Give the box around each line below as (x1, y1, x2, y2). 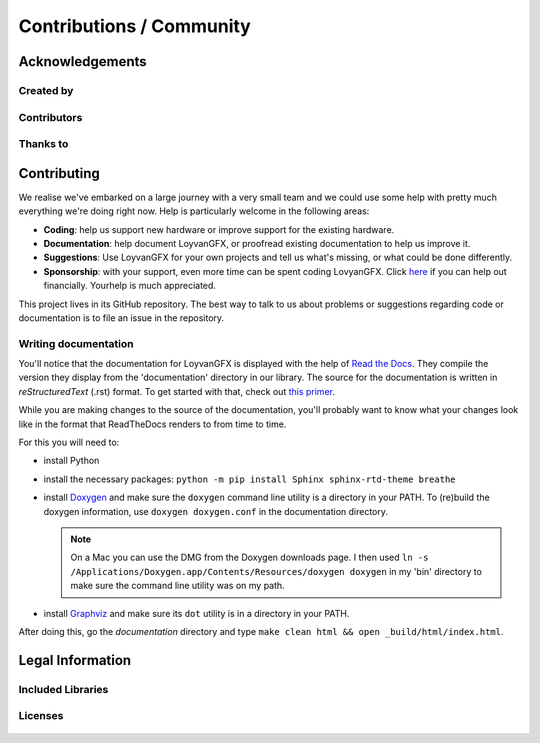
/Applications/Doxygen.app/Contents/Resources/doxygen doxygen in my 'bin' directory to (70, 565, 482, 577)
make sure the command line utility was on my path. (70, 580, 285, 592)
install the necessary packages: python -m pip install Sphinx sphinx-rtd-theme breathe (43, 473, 456, 485)
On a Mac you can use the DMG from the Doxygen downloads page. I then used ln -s (70, 551, 429, 564)
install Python (43, 455, 100, 467)
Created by (18, 83, 74, 97)
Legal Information (18, 651, 132, 669)
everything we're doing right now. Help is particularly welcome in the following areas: (18, 205, 370, 217)
